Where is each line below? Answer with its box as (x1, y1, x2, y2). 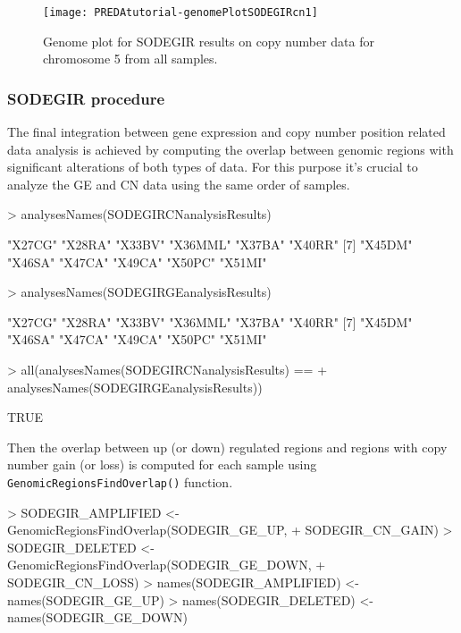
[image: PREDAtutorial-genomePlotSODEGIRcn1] (43, 6, 318, 19)
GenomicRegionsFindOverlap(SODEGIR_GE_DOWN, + (7, 555, 326, 574)
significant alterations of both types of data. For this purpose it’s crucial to (7, 157, 418, 176)
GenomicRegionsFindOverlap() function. (7, 472, 233, 491)
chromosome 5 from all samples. (43, 49, 218, 68)
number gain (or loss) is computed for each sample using (7, 455, 317, 474)
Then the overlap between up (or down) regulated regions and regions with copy (7, 437, 448, 456)
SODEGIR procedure (7, 87, 165, 109)
